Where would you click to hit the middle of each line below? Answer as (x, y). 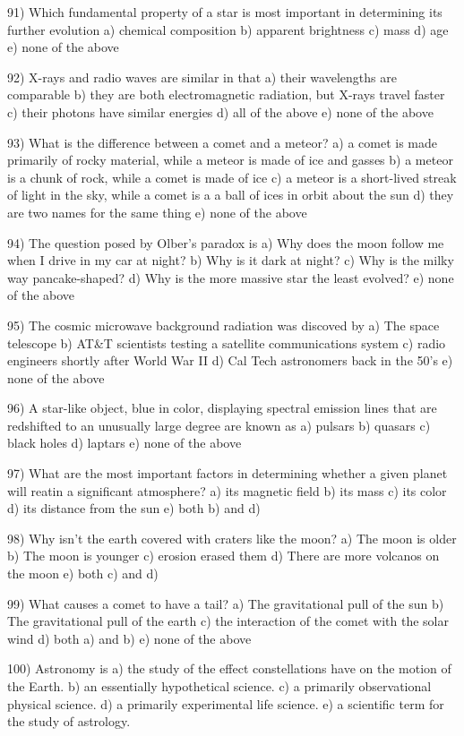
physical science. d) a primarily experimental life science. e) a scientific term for (226, 703)
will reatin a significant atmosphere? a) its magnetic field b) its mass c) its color (227, 490)
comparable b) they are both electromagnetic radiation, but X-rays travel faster (226, 94)
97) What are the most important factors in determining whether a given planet (228, 473)
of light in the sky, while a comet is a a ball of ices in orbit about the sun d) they (231, 195)
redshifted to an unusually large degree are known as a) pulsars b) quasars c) (219, 425)
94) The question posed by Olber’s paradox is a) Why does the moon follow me (226, 242)
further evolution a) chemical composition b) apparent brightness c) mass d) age (228, 29)
